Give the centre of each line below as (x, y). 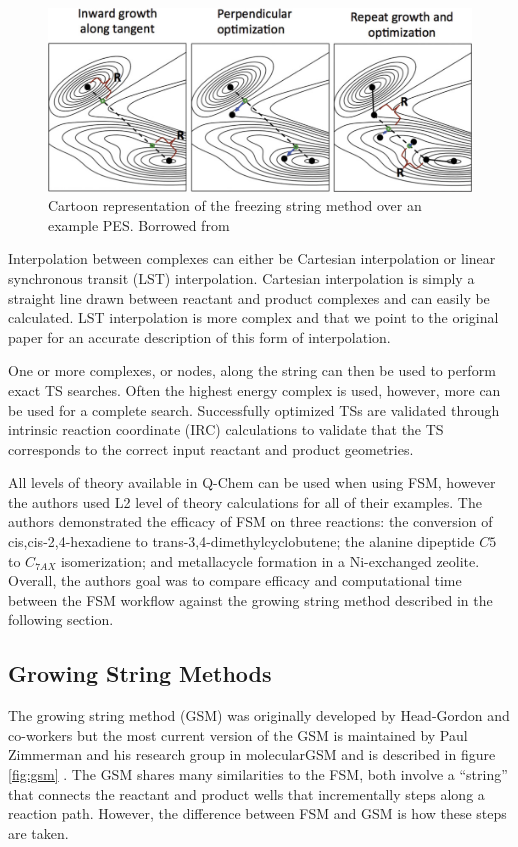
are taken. (38, 832)
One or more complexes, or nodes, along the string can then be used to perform (252, 370)
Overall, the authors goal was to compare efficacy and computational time (235, 580)
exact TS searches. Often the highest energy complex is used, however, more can (254, 389)
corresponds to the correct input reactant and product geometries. (211, 448)
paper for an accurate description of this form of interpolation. (199, 336)
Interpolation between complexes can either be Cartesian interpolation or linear (252, 258)
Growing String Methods (140, 673)
